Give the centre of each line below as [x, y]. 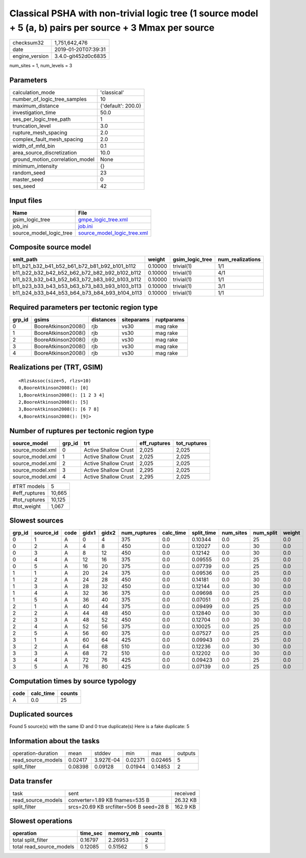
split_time [204, 533]
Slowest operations [41, 821]
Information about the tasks [55, 741]
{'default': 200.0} [121, 106]
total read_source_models [44, 847]
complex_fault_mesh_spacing [48, 139]
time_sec [91, 834]
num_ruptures [139, 533]
